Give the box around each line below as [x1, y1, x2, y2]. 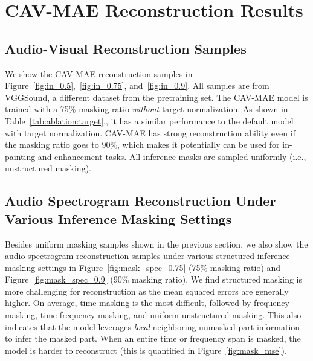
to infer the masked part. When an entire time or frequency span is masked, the [5, 332, 301, 345]
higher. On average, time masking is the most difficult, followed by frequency [5, 296, 289, 309]
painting [5, 150, 36, 162]
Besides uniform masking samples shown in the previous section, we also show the [5, 237, 308, 250]
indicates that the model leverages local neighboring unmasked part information [5, 320, 300, 333]
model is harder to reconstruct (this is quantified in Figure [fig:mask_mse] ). [5, 343, 287, 356]
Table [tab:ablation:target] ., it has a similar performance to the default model [5, 114, 294, 127]
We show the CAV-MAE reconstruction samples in [5, 67, 193, 80]
